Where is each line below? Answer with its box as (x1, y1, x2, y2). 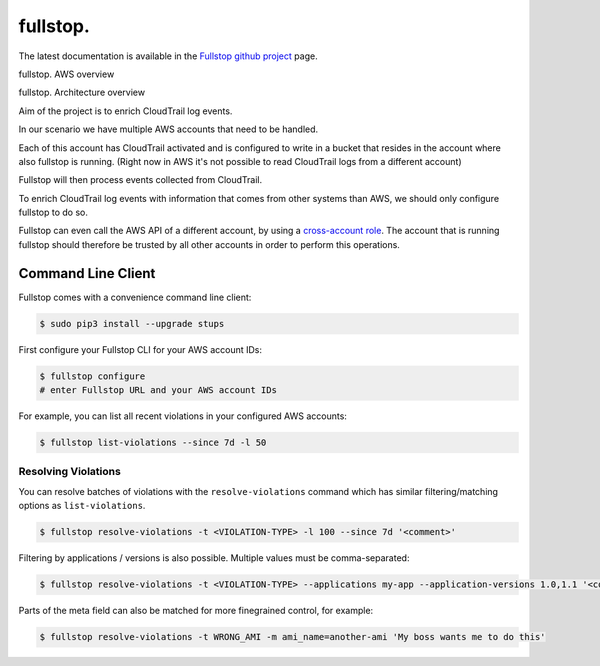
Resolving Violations (18, 465, 122, 479)
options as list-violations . (18, 500, 146, 512)
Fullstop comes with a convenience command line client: (18, 291, 252, 303)
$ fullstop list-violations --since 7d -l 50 (39, 437, 267, 449)
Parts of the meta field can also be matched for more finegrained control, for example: (18, 605, 374, 617)
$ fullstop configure (39, 370, 146, 382)
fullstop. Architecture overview (18, 86, 145, 99)
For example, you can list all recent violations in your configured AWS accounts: (18, 410, 347, 422)
